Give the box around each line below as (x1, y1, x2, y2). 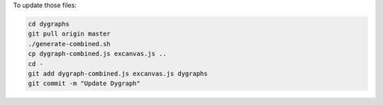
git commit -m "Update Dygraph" (28, 79, 141, 88)
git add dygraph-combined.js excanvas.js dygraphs (28, 70, 209, 77)
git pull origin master (28, 30, 111, 38)
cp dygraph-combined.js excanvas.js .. (28, 50, 167, 58)
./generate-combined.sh (28, 40, 111, 48)
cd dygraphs (28, 20, 70, 28)
